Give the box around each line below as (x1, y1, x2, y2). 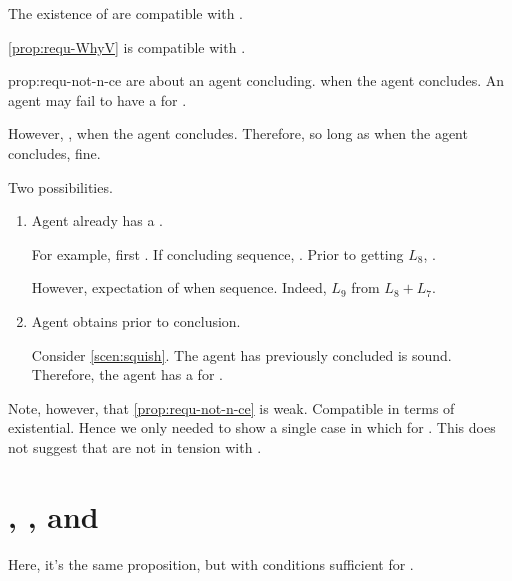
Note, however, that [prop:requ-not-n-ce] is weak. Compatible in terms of (8, 397, 455, 418)
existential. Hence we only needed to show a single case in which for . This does (8, 417, 496, 438)
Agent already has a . (31, 210, 163, 231)
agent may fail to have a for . (8, 89, 187, 110)
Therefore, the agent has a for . (31, 364, 223, 385)
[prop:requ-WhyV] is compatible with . (8, 36, 246, 57)
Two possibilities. (8, 176, 113, 197)
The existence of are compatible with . (8, 3, 243, 23)
